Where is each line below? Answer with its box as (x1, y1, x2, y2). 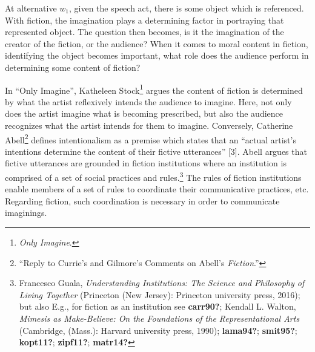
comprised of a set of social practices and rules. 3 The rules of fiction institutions (5, 169, 302, 183)
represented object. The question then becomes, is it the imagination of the (5, 25, 284, 38)
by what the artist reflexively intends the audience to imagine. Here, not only (5, 95, 292, 108)
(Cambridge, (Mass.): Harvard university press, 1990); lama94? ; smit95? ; (19, 324, 297, 336)
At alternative (5, 2, 57, 14)
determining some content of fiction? (5, 60, 141, 73)
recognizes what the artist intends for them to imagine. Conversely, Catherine (5, 119, 293, 131)
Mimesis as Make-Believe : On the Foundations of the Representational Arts (19, 312, 300, 325)
